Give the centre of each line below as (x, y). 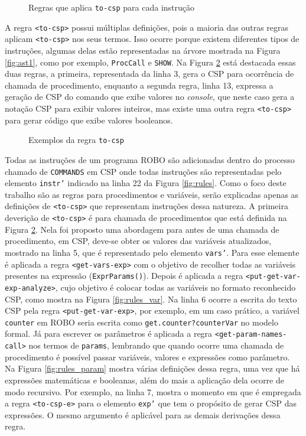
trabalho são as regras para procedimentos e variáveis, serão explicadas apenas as (152, 194)
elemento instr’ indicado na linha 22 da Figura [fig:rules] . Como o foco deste (146, 183)
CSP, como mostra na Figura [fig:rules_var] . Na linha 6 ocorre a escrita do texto (151, 299)
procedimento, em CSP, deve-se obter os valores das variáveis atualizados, (138, 241)
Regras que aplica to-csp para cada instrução (112, 7)
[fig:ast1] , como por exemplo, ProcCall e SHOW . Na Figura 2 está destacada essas (150, 62)
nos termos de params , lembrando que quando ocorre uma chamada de (156, 345)
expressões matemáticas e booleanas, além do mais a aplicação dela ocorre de (144, 380)
